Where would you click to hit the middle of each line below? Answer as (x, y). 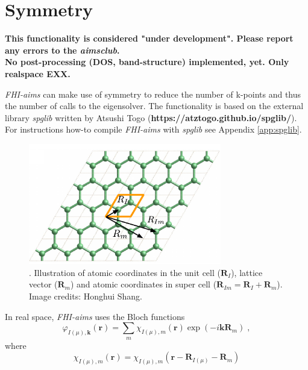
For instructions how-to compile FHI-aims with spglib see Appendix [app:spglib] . (153, 129)
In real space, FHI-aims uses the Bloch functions (95, 316)
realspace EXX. (38, 73)
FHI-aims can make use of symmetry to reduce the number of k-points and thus (153, 94)
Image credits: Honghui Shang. (86, 296)
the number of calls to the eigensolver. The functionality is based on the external (154, 106)
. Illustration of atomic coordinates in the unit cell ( (125, 272)
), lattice (247, 272)
